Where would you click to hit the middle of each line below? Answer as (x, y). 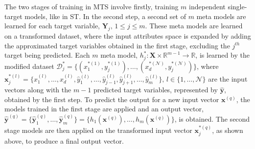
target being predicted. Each (47, 55)
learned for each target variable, (52, 26)
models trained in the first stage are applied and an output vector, (104, 109)
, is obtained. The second (212, 118)
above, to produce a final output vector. (64, 141)
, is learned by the (222, 55)
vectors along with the (38, 90)
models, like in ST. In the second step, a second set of (105, 16)
